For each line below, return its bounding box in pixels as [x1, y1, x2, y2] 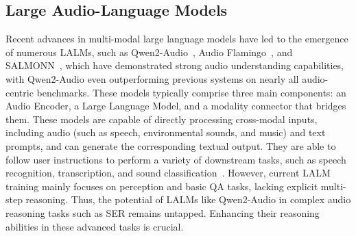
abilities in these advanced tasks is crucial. [5, 219, 184, 233]
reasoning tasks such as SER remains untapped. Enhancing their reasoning [5, 205, 320, 220]
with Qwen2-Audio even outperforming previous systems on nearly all [5, 71, 299, 86]
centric [5, 85, 34, 99]
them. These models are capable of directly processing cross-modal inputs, [5, 112, 318, 126]
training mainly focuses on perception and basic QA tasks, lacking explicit [5, 179, 318, 193]
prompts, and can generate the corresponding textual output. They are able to [5, 138, 336, 153]
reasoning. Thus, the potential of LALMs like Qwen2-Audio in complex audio [25, 192, 351, 207]
